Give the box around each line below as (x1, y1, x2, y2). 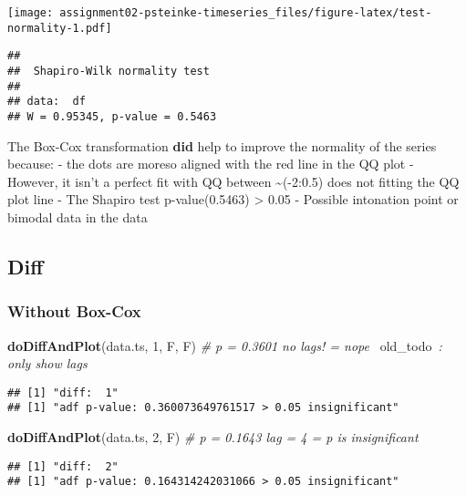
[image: (7, 6, 54, 19)
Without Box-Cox (7, 300, 141, 323)
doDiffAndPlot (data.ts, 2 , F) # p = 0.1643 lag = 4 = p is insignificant (7, 428, 419, 447)
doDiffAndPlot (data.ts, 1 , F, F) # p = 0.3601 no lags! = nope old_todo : (7, 335, 442, 355)
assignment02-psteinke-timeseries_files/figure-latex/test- (59, 6, 432, 19)
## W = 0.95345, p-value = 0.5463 (7, 109, 217, 123)
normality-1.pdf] (7, 21, 112, 35)
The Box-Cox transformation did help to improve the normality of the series (7, 136, 437, 155)
